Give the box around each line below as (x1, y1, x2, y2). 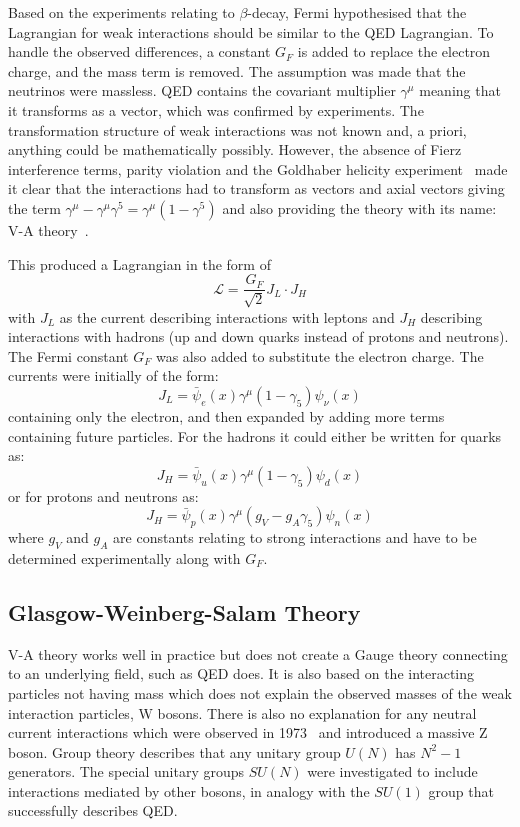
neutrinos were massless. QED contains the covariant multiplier (8, 80, 396, 101)
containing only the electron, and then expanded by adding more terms (8, 405, 445, 426)
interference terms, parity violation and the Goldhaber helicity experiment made (8, 158, 508, 179)
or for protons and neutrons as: (8, 485, 199, 506)
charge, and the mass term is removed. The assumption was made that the (8, 60, 466, 81)
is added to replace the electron (297, 41, 491, 62)
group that (428, 780, 494, 801)
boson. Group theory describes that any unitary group (8, 741, 341, 762)
